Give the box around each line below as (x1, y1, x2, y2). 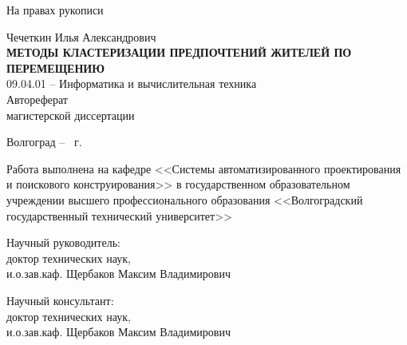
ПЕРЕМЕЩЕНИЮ (6, 59, 105, 76)
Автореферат (6, 90, 68, 107)
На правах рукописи (6, 2, 104, 18)
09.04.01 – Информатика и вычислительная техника (6, 75, 257, 92)
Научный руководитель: (6, 234, 121, 251)
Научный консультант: (6, 291, 114, 308)
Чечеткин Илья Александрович (6, 28, 156, 45)
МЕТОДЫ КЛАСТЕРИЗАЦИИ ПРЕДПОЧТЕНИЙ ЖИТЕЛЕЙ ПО (6, 44, 352, 61)
